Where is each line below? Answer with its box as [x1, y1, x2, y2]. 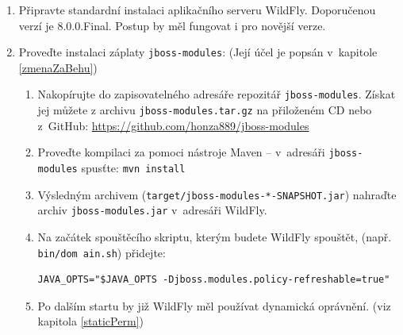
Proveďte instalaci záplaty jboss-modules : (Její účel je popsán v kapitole [18, 44, 378, 60]
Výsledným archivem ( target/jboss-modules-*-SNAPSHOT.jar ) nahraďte [37, 186, 397, 202]
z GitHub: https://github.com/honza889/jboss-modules [37, 117, 309, 133]
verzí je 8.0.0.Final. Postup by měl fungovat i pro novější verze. [18, 17, 326, 33]
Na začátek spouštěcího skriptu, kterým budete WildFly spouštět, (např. [37, 228, 392, 245]
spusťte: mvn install [81, 160, 186, 175]
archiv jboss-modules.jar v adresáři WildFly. [37, 202, 267, 218]
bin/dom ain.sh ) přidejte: [37, 244, 166, 260]
